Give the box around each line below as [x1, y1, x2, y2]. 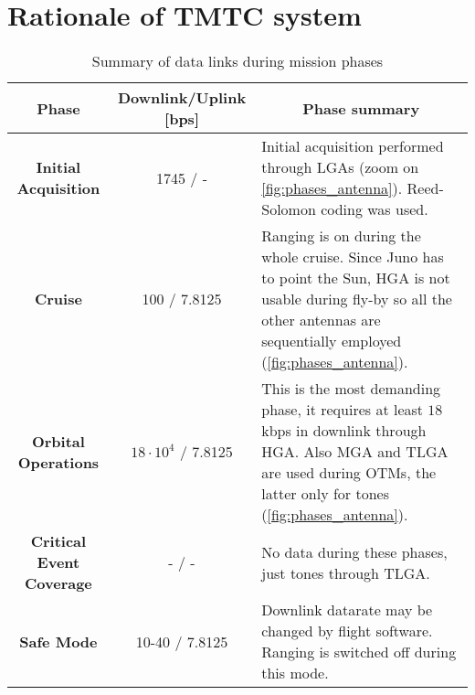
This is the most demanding [261, 378, 441, 400]
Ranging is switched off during [261, 641, 457, 663]
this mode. [261, 662, 329, 684]
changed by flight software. [261, 620, 433, 642]
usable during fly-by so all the [261, 288, 452, 310]
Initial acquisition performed [261, 135, 444, 157]
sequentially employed [261, 330, 402, 352]
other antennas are [261, 309, 381, 331]
